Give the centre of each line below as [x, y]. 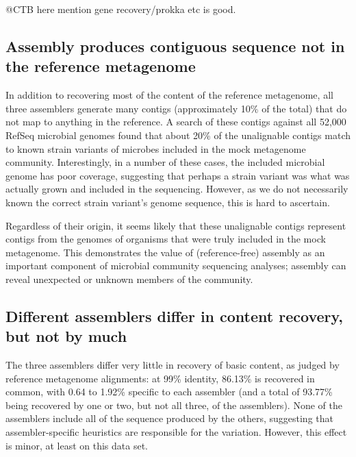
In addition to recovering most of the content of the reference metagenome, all [169, 95]
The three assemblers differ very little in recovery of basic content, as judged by [173, 365]
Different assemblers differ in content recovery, [174, 316]
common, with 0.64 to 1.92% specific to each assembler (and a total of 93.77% [169, 392]
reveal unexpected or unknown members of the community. [129, 279]
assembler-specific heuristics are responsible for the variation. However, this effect [176, 432]
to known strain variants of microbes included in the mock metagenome [156, 148]
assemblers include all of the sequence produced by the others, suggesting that [169, 418]
